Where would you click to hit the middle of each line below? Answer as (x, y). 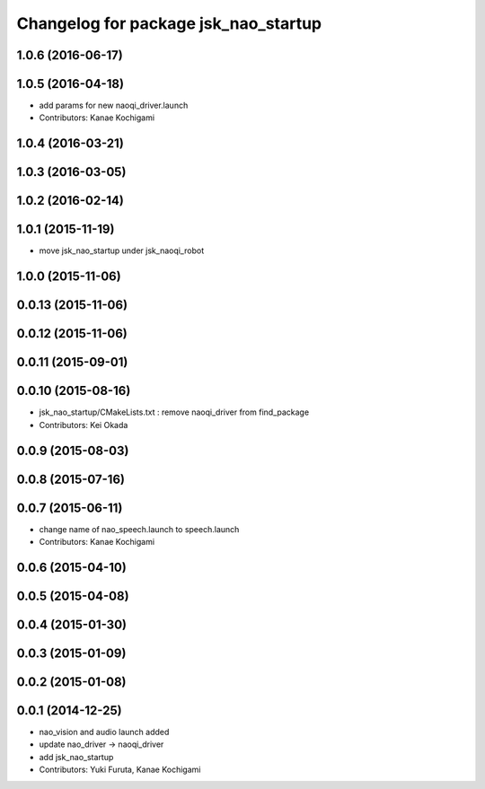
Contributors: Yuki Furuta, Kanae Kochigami (120, 770)
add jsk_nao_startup (76, 757)
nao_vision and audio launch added (104, 732)
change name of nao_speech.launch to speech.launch (139, 529)
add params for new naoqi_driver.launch (114, 105)
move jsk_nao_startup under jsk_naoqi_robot (122, 250)
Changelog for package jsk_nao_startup (169, 23)
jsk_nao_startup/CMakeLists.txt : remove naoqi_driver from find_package (174, 412)
